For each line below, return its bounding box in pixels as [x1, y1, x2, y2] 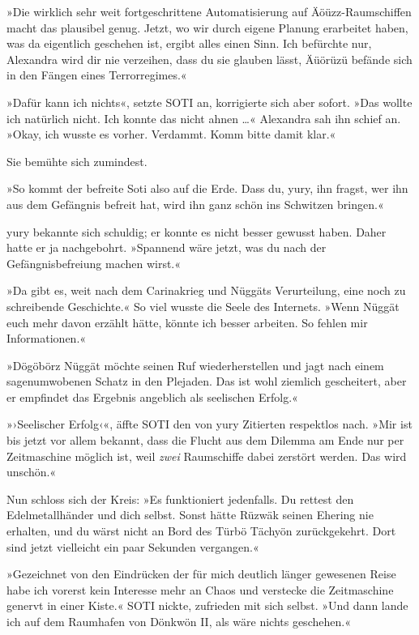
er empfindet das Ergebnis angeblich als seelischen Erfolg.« [6, 388, 298, 405]
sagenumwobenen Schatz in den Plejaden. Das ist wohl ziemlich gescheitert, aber [6, 373, 407, 390]
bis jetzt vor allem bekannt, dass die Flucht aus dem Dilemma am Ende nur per [6, 432, 404, 449]
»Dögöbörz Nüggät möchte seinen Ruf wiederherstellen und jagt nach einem [6, 356, 384, 373]
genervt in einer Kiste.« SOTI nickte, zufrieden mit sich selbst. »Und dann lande [6, 597, 408, 614]
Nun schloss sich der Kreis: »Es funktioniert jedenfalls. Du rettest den [6, 490, 354, 507]
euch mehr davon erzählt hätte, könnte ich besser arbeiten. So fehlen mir [6, 313, 368, 330]
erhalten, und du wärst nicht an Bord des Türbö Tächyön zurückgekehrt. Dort [6, 522, 396, 539]
